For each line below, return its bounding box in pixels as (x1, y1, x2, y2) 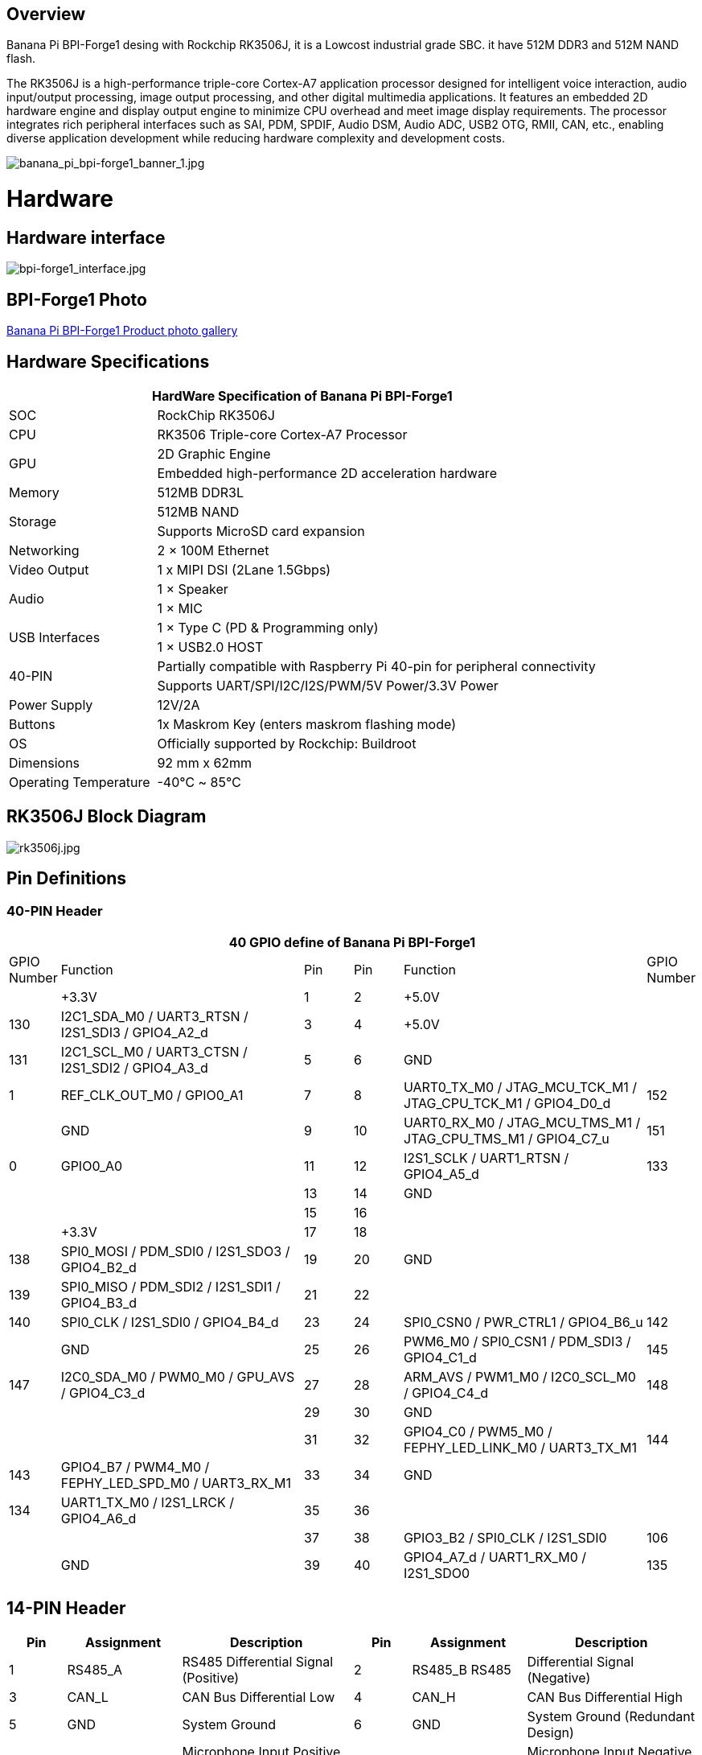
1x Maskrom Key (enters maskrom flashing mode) (157, 716, 456, 733)
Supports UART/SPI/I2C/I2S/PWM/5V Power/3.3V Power (157, 678, 499, 694)
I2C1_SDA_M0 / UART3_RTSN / (60, 1008, 248, 1025)
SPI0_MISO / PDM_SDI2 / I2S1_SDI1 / (60, 1279, 281, 1296)
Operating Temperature (9, 774, 150, 791)
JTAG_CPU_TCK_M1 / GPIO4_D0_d (403, 1095, 611, 1112)
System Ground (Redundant (527, 1708, 695, 1724)
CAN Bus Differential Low (182, 1688, 335, 1705)
